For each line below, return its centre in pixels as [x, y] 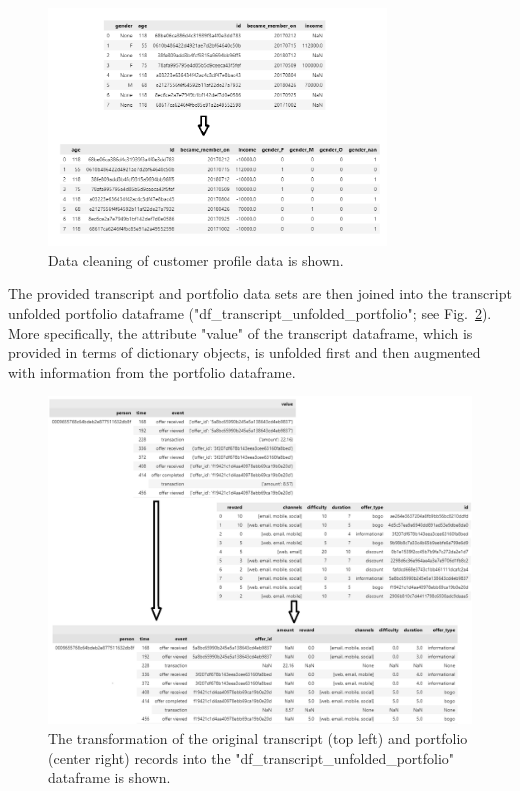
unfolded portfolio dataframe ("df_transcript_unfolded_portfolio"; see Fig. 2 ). [250, 313]
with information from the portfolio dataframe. [152, 371]
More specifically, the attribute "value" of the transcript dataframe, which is [240, 332]
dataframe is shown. [109, 777]
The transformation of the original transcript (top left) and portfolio [258, 737]
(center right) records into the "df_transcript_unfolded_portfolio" [251, 757]
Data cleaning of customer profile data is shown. [196, 259]
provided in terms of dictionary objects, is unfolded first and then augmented [244, 352]
